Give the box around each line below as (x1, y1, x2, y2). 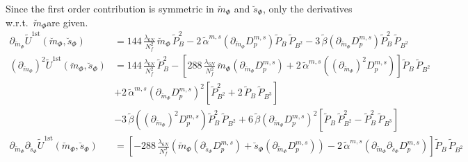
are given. (47, 15, 88, 29)
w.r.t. (6, 15, 29, 29)
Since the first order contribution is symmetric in (6, 1, 214, 15)
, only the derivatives (262, 1, 353, 15)
